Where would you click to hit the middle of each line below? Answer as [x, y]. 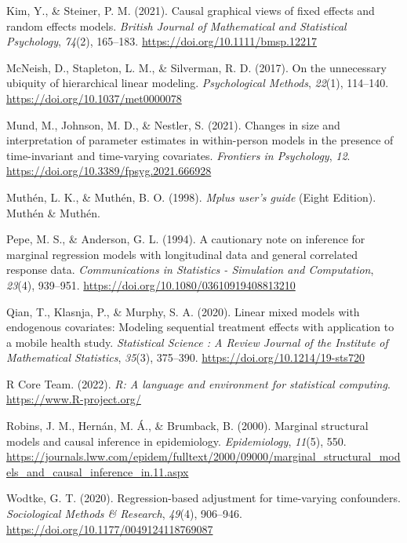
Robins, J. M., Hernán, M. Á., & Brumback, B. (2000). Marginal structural [187, 426]
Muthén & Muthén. [53, 212]
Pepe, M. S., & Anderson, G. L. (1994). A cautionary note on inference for [186, 239]
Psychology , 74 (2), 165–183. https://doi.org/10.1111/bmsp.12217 [162, 41]
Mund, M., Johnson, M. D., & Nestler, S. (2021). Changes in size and [173, 124]
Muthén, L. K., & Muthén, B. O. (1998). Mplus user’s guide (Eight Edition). [191, 197]
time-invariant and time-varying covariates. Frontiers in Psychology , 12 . [178, 155]
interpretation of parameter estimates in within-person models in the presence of [200, 140]
